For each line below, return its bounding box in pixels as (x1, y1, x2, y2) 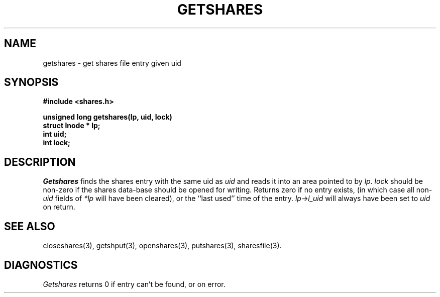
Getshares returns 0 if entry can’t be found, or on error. (43, 279, 226, 288)
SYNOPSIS (4, 76, 59, 89)
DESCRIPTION (4, 155, 76, 168)
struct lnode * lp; (43, 121, 100, 130)
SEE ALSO (4, 220, 55, 233)
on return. (43, 203, 75, 212)
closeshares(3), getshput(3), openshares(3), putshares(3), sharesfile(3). (43, 241, 282, 250)
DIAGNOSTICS (4, 258, 78, 271)
